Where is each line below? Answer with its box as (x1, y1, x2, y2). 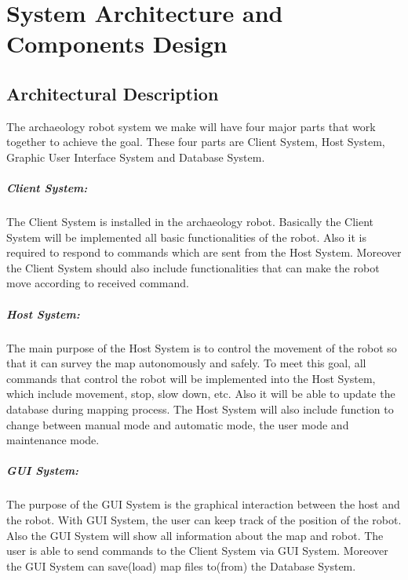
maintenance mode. (6, 432, 100, 448)
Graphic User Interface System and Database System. (6, 148, 265, 165)
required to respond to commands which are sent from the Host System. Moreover (6, 244, 402, 261)
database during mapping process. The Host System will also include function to (6, 401, 394, 418)
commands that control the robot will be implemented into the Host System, (6, 370, 376, 386)
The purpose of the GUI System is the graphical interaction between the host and (6, 496, 400, 513)
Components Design (6, 27, 228, 60)
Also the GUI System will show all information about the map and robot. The (6, 527, 384, 543)
